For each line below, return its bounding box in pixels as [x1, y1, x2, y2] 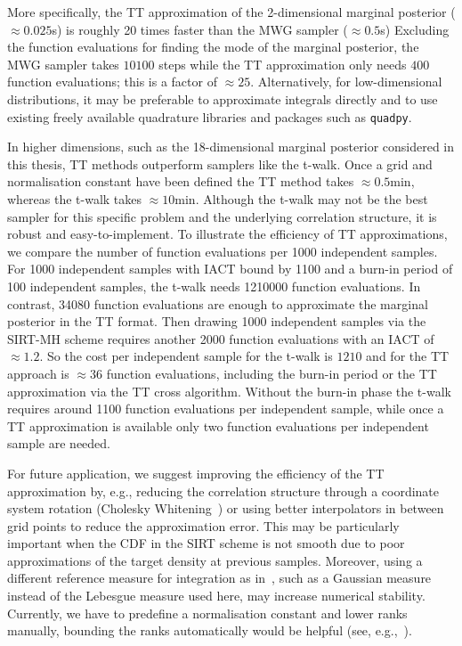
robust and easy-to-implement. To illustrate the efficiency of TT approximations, [7, 225, 448, 243]
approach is [7, 364, 69, 382]
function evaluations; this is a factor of [7, 72, 217, 91]
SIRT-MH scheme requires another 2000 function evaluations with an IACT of [7, 329, 434, 348]
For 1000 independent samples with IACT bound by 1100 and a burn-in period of [7, 259, 453, 278]
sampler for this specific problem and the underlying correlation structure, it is [7, 207, 437, 225]
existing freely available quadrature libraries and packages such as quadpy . [7, 107, 412, 126]
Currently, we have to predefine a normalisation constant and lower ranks [7, 603, 408, 622]
